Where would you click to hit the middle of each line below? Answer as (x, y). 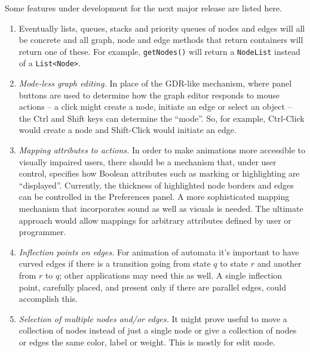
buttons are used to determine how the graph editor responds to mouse (149, 95)
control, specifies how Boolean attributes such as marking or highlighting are (159, 173)
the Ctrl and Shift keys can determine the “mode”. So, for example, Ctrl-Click (162, 118)
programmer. (42, 232)
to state (234, 263)
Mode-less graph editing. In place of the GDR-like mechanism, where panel (155, 83)
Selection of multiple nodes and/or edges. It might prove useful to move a (153, 318)
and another (279, 263)
